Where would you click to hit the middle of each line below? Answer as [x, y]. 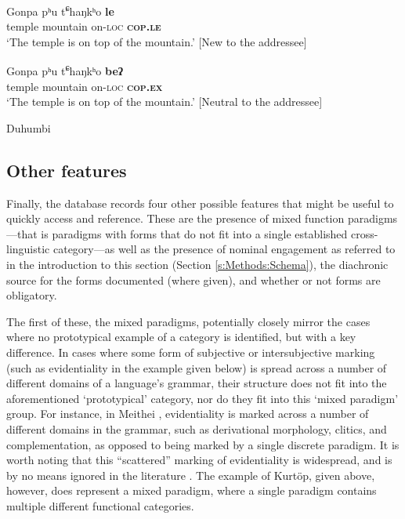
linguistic [28, 249]
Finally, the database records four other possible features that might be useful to [200, 203]
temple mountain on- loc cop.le [84, 26]
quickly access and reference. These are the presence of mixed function [175, 218]
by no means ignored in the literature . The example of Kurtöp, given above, [191, 475]
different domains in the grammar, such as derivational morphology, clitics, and [197, 428]
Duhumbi [29, 127]
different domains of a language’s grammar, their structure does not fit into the [197, 383]
